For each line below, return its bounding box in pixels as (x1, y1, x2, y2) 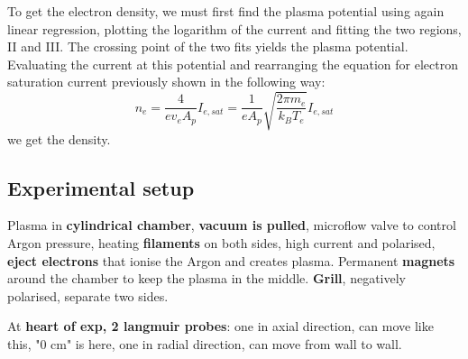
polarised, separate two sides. (7, 286, 169, 305)
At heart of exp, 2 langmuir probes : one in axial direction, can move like (7, 317, 434, 336)
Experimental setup (7, 173, 195, 201)
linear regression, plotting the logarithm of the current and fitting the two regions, (7, 19, 462, 38)
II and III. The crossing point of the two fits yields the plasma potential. (7, 37, 408, 56)
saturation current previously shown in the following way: (7, 72, 326, 91)
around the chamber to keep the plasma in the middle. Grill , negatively (7, 269, 406, 288)
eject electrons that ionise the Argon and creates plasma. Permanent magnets (7, 251, 455, 270)
